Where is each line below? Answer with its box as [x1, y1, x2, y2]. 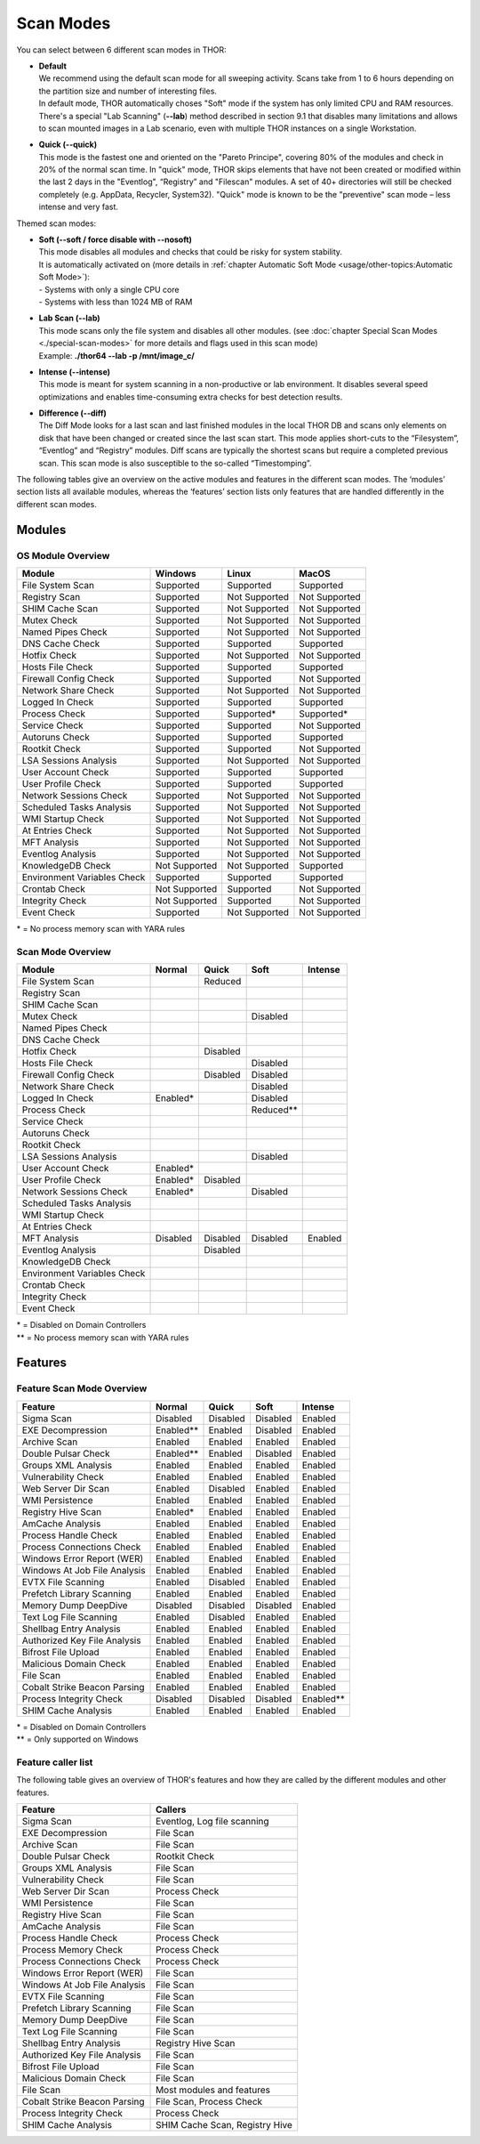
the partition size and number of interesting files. [38, 85, 218, 96]
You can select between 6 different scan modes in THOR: [16, 44, 227, 55]
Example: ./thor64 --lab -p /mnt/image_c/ [38, 350, 195, 360]
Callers [156, 1803, 187, 1816]
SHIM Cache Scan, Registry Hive [156, 2118, 293, 2131]
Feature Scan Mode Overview [16, 1382, 148, 1395]
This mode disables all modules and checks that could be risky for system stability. [38, 247, 342, 257]
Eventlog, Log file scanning [156, 1815, 270, 1827]
